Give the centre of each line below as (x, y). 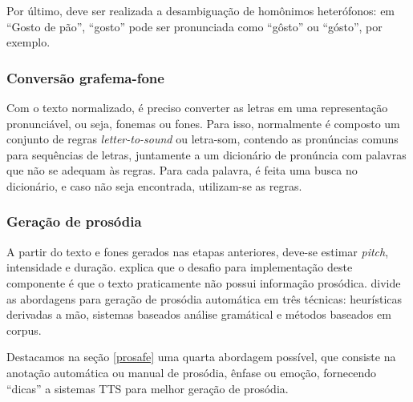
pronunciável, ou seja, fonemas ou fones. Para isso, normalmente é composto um (203, 123)
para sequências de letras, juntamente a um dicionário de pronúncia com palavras (206, 154)
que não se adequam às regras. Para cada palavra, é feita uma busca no (182, 170)
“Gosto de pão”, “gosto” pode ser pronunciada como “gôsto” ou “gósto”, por (194, 26)
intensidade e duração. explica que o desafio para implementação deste (180, 267)
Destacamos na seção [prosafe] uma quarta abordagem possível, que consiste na (201, 357)
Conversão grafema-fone (85, 77)
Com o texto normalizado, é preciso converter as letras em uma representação (197, 107)
